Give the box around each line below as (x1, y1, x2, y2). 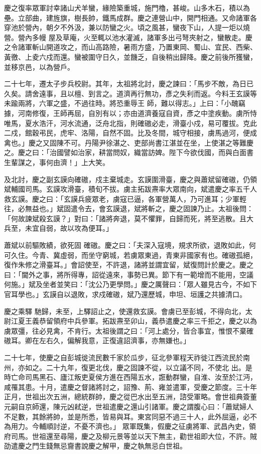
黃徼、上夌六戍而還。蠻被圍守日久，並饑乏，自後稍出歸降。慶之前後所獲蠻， (4, 51, 257, 62)
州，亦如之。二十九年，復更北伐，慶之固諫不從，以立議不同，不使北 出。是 (4, 362, 252, 372)
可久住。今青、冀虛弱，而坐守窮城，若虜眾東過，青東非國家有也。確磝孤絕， (4, 249, 257, 260)
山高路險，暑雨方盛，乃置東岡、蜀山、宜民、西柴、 (88, 42, 257, 52)
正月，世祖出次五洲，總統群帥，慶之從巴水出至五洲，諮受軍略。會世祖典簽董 (4, 391, 257, 402)
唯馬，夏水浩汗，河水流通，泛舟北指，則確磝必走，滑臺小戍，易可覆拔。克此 (4, 117, 257, 128)
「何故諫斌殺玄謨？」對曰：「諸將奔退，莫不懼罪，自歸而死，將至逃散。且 (4, 213, 246, 223)
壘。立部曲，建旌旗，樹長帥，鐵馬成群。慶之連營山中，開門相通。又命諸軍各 (4, 12, 257, 23)
